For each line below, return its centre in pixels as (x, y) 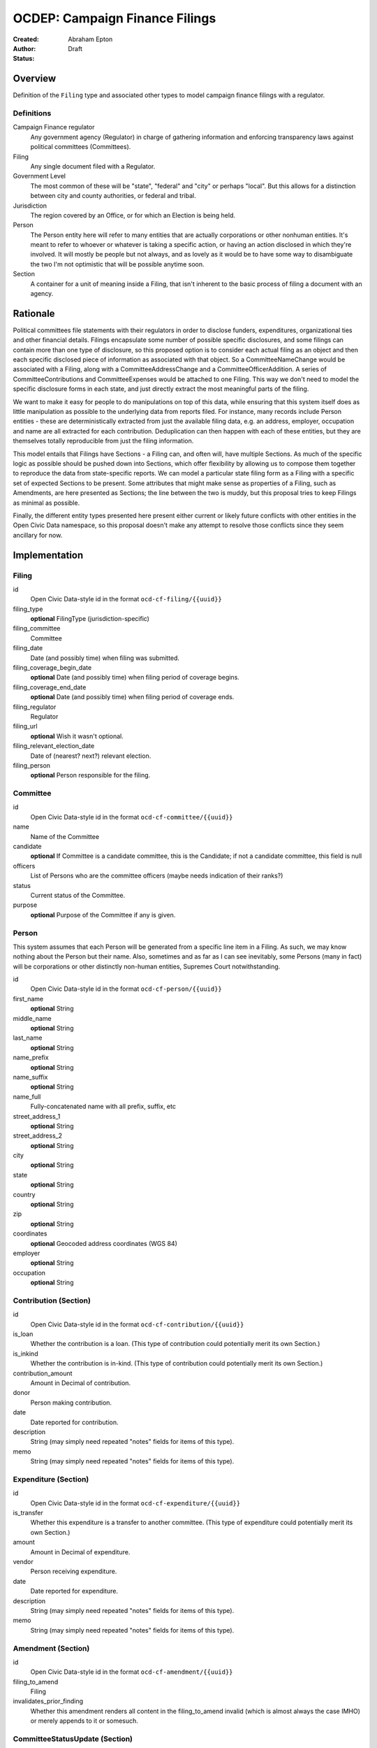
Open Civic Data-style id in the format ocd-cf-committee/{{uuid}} (132, 817)
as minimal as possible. (46, 503)
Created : (26, 39)
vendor (23, 1562)
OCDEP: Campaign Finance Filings (114, 18)
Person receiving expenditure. (74, 1571)
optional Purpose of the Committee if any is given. (103, 915)
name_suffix (30, 1077)
